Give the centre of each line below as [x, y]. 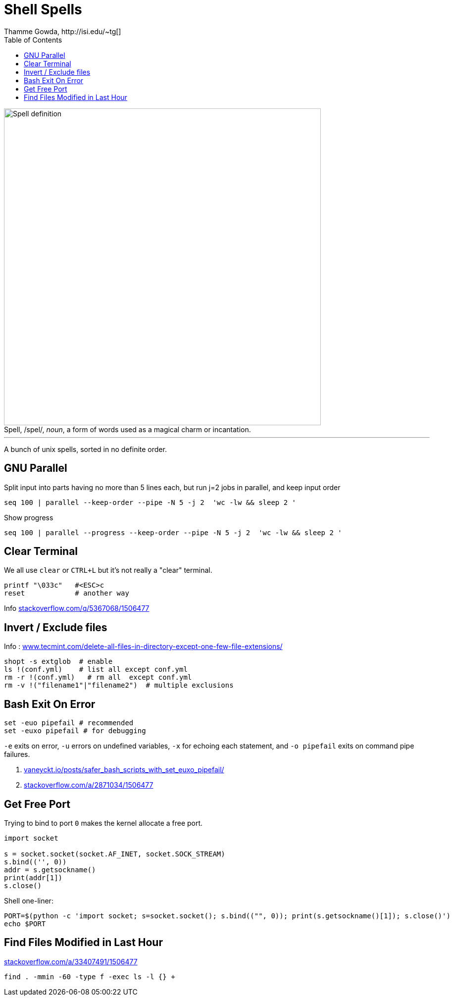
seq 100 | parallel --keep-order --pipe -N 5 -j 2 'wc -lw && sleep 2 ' [150, 502]
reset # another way [67, 593]
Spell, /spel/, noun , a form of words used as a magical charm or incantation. [127, 429]
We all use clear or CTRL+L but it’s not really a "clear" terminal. [108, 570]
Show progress [29, 517]
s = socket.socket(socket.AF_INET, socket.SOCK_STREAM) [115, 854]
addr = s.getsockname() [50, 870]
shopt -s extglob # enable [58, 662]
